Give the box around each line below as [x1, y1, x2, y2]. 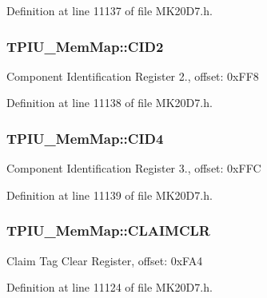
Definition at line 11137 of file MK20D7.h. [6, 2, 213, 18]
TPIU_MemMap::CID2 [6, 36, 164, 56]
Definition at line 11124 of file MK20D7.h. [6, 279, 213, 296]
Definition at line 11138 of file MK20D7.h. [6, 94, 213, 111]
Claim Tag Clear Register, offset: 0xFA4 [6, 252, 203, 268]
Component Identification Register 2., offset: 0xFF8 [6, 67, 259, 84]
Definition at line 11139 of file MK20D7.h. [6, 186, 213, 203]
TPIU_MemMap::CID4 [6, 128, 164, 148]
